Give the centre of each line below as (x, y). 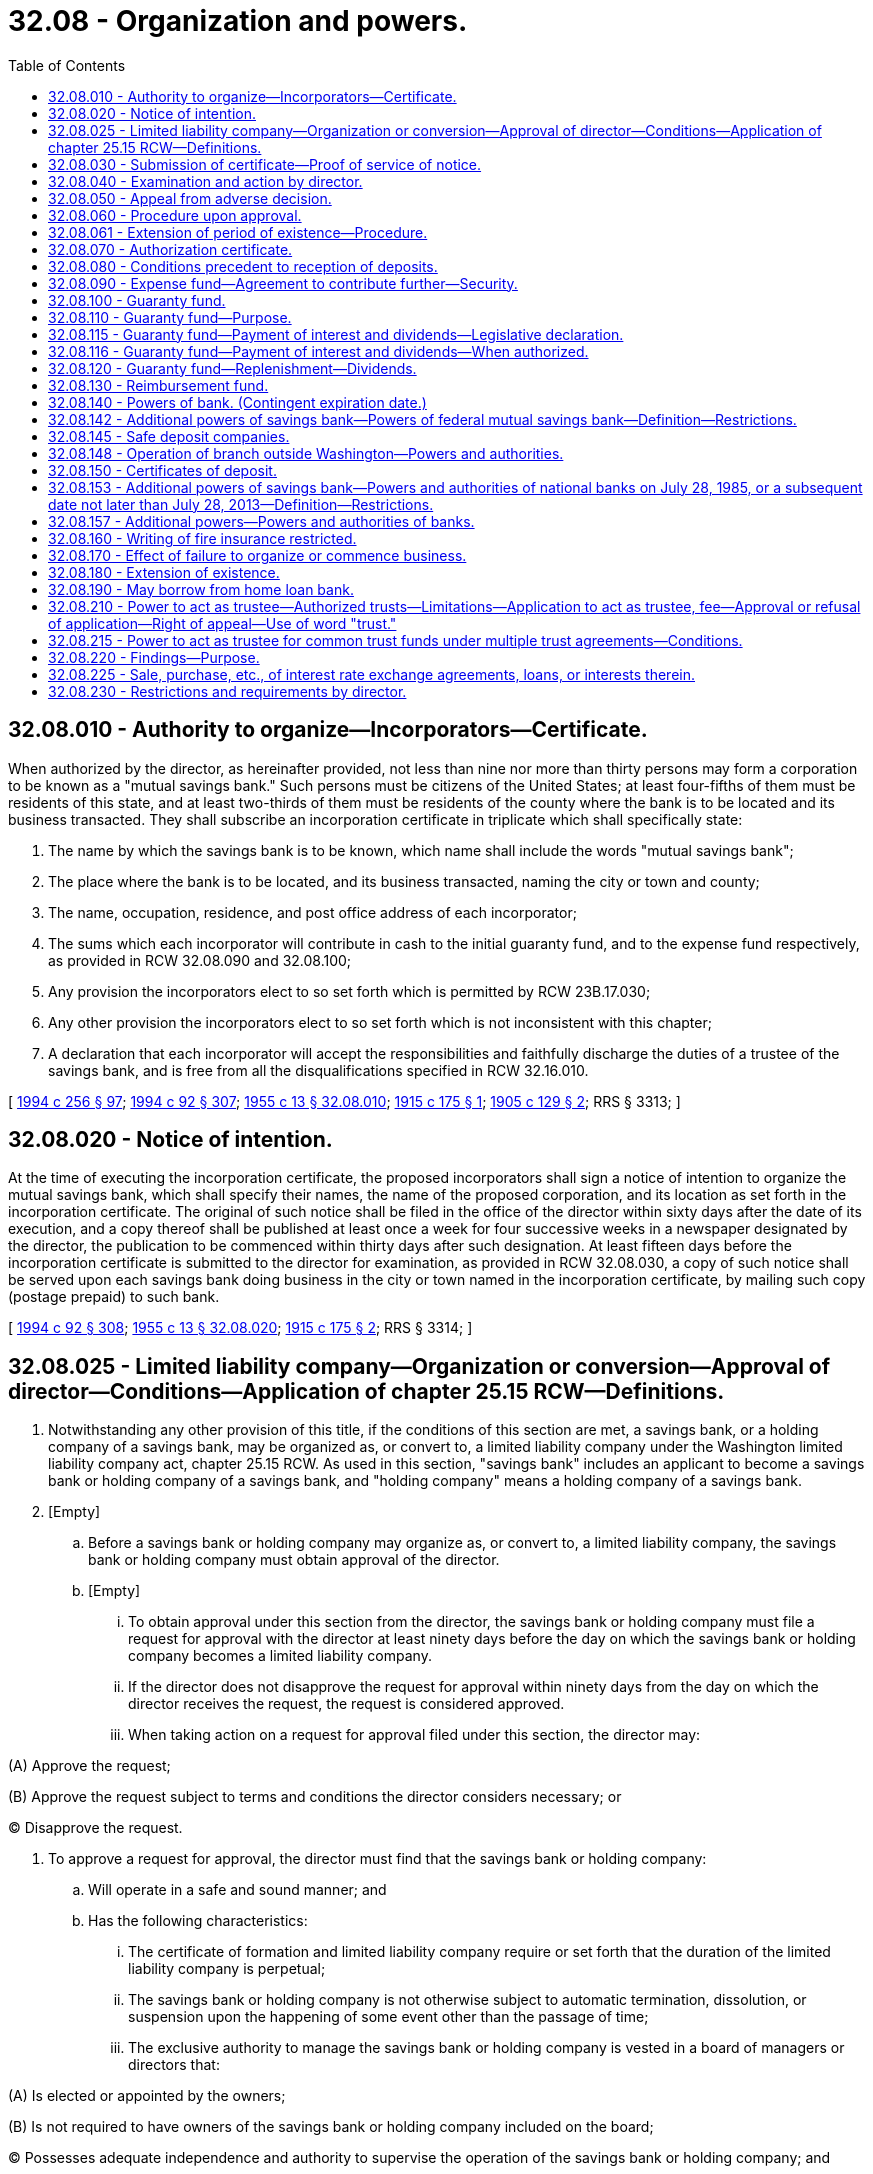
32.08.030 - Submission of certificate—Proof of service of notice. (265, 164)
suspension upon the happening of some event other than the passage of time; (388, 2017)
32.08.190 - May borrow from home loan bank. (201, 589)
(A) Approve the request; (89, 1766)
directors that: (174, 2065)
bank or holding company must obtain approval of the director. (294, 1560)
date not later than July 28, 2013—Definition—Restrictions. (241, 504)
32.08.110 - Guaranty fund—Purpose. (170, 317)
